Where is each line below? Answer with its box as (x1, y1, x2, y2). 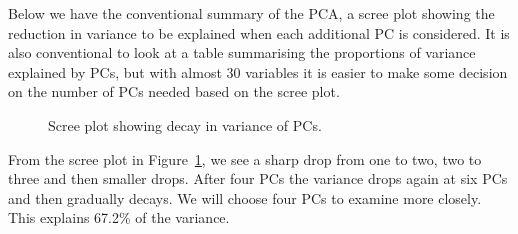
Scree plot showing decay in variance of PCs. (48, 114, 322, 135)
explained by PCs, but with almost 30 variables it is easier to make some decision (8, 61, 508, 82)
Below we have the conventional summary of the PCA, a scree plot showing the (8, 3, 495, 23)
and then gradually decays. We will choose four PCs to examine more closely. (8, 187, 482, 208)
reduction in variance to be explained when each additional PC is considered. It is (8, 22, 510, 43)
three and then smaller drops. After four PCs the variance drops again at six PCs (8, 168, 508, 189)
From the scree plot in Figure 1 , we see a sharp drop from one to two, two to (8, 148, 482, 169)
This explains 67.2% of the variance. (8, 207, 230, 228)
